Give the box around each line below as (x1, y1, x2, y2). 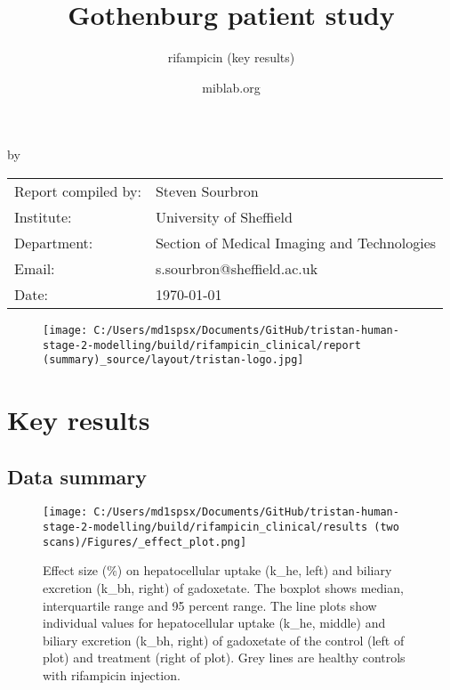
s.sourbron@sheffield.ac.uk (155, 257, 318, 279)
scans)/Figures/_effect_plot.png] (43, 535, 247, 548)
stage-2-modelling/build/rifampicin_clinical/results (43, 521, 368, 534)
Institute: (14, 206, 72, 227)
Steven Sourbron (155, 180, 259, 201)
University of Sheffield (155, 206, 293, 227)
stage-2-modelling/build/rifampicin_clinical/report (43, 338, 361, 352)
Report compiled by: (14, 180, 141, 201)
